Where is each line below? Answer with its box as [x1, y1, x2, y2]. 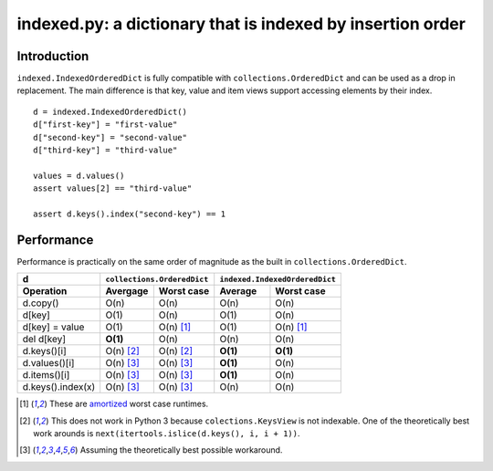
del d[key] [22, 333, 67, 346]
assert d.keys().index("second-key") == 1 [33, 208, 226, 219]
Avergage [105, 285, 149, 298]
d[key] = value [22, 320, 85, 333]
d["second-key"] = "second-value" [33, 132, 187, 142]
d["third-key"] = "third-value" [33, 145, 178, 155]
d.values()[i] [22, 357, 75, 370]
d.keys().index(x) [22, 381, 96, 393]
